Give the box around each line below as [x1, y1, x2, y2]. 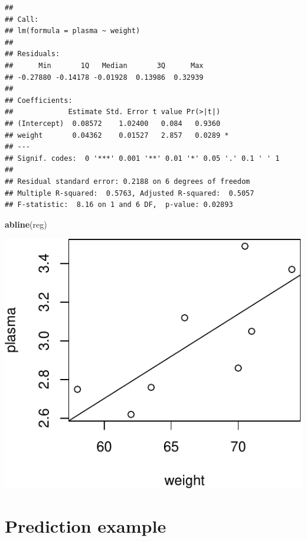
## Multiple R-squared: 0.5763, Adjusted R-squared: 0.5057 [5, 189, 254, 197]
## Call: [5, 15, 39, 24]
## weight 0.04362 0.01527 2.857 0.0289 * [5, 131, 229, 140]
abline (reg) [5, 218, 47, 230]
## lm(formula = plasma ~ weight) [5, 27, 141, 35]
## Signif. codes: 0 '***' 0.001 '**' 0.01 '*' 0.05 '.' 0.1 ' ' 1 [5, 154, 280, 163]
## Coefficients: [5, 96, 73, 105]
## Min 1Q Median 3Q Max [5, 61, 204, 70]
